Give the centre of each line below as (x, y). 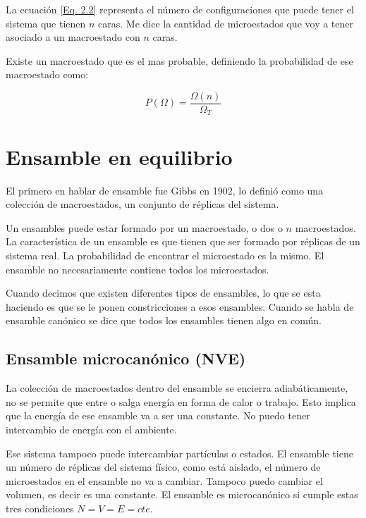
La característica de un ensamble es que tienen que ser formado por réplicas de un (183, 241)
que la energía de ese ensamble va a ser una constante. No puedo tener (158, 415)
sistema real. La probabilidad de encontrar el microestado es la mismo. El (165, 255)
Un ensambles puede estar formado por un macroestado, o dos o (144, 227)
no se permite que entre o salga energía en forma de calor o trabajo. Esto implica (181, 401)
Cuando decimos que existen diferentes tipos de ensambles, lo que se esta (163, 293)
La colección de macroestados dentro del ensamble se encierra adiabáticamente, (177, 388)
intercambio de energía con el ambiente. (91, 429)
